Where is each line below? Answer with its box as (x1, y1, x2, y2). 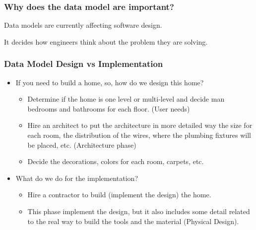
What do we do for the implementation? (15, 172, 138, 183)
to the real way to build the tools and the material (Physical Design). (27, 216, 239, 226)
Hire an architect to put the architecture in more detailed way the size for (27, 120, 253, 130)
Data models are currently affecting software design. (4, 20, 162, 30)
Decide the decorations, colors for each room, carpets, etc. (27, 156, 204, 167)
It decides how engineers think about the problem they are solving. (4, 36, 208, 47)
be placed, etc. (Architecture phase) (27, 139, 136, 150)
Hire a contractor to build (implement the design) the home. (27, 189, 211, 200)
